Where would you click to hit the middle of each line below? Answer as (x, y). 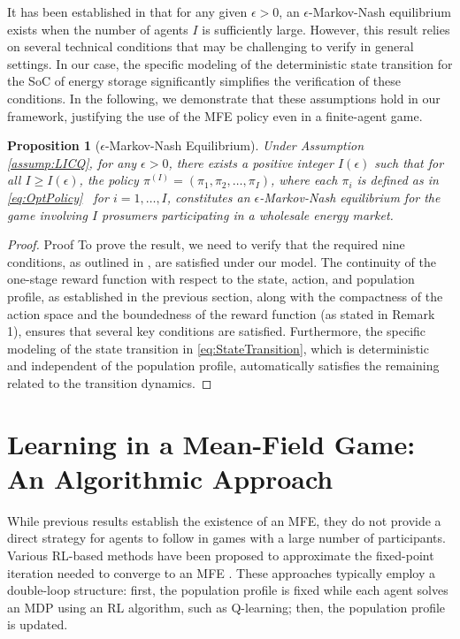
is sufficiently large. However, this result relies (326, 29)
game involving (47, 214)
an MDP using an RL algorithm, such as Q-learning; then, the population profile (226, 607)
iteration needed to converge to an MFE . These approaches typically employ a (222, 572)
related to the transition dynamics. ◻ (110, 382)
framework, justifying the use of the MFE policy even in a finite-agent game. (215, 115)
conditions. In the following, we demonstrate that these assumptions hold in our (224, 98)
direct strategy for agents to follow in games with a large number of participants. (226, 538)
